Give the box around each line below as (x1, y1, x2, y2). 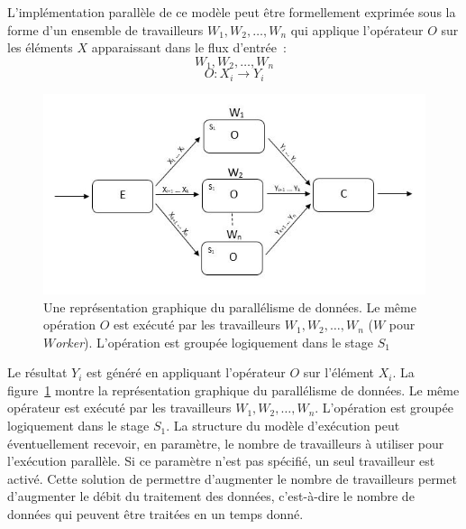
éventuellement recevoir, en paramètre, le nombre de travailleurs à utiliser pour (7, 433, 444, 452)
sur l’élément (303, 363, 375, 382)
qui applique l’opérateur (290, 20, 424, 39)
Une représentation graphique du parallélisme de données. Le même (43, 297, 416, 316)
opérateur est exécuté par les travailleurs (7, 398, 232, 417)
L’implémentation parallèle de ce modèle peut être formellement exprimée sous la (7, 3, 456, 21)
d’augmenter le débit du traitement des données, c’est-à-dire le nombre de (7, 487, 415, 506)
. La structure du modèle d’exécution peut (166, 416, 400, 435)
